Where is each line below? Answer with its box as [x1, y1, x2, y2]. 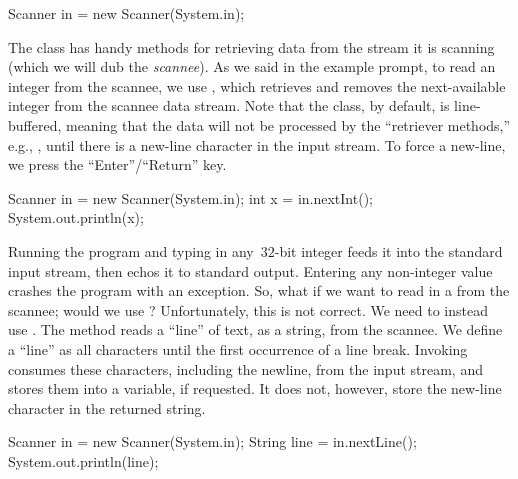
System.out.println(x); [8, 207, 144, 228]
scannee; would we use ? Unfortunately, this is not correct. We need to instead [8, 299, 488, 320]
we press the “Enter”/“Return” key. [8, 154, 227, 175]
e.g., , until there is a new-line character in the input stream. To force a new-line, [8, 134, 506, 155]
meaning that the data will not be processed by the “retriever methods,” [65, 114, 511, 135]
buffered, [8, 114, 62, 135]
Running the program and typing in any [8, 240, 254, 261]
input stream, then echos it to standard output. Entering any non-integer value [8, 260, 493, 281]
